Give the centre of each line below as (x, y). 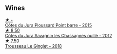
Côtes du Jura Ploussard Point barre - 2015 (49, 25)
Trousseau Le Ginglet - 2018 (33, 46)
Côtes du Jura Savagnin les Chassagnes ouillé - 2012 (58, 35)
